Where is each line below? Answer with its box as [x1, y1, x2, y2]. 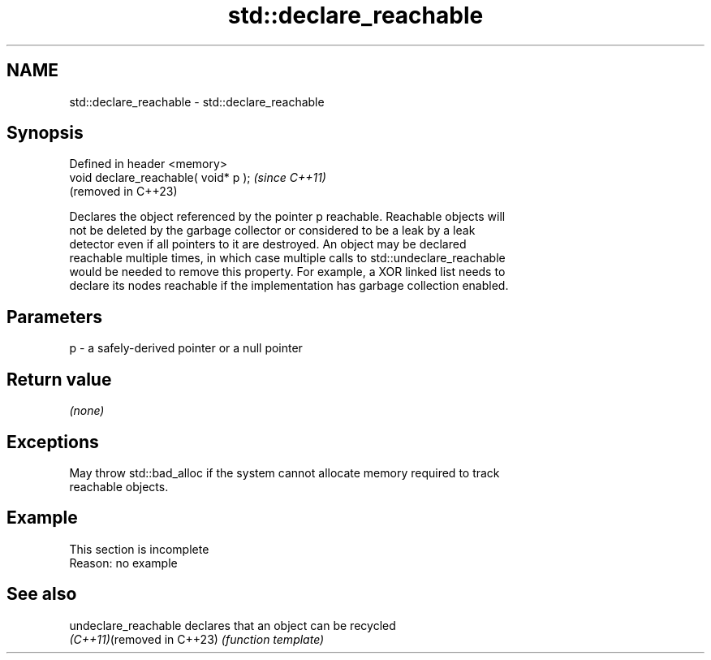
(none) [69, 403, 105, 418]
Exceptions [6, 431, 99, 452]
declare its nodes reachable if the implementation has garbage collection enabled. [69, 278, 509, 293]
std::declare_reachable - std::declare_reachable [69, 94, 325, 109]
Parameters [6, 306, 102, 327]
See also [6, 584, 77, 605]
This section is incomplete [69, 541, 209, 556]
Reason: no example [69, 555, 178, 570]
